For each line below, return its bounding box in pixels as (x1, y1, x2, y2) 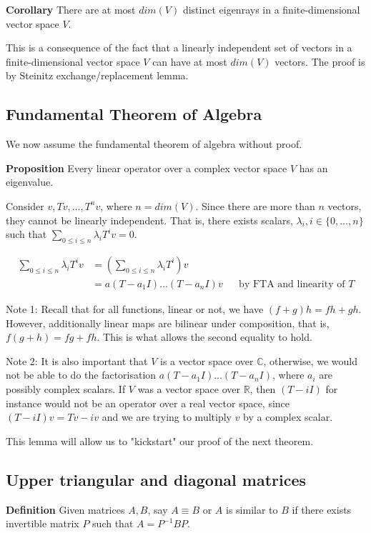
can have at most (152, 54, 227, 69)
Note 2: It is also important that (6, 353, 148, 368)
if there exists (292, 502, 352, 517)
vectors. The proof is (274, 54, 365, 69)
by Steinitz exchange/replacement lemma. (6, 68, 189, 83)
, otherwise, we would (263, 353, 358, 368)
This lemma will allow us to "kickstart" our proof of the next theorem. (6, 433, 314, 448)
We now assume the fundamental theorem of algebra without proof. (6, 136, 302, 151)
